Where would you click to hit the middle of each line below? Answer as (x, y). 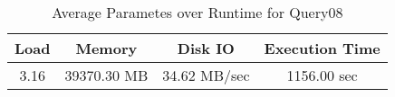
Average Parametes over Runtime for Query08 (197, 12)
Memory (106, 48)
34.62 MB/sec (206, 75)
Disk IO (206, 48)
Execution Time (322, 48)
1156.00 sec (322, 75)
